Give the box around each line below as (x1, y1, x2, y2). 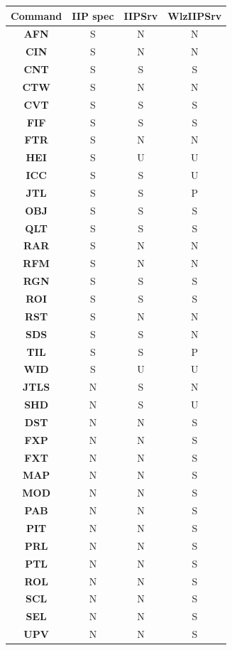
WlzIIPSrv (167, 8, 222, 23)
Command (11, 8, 62, 23)
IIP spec (72, 8, 114, 23)
